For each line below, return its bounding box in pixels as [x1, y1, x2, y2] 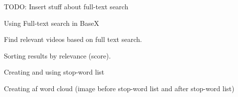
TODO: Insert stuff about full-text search [4, 1, 129, 11]
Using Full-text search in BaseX [4, 18, 99, 28]
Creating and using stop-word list [4, 67, 105, 77]
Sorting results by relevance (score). [4, 50, 111, 60]
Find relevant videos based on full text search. [4, 34, 142, 44]
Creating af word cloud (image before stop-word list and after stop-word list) [4, 83, 235, 93]
